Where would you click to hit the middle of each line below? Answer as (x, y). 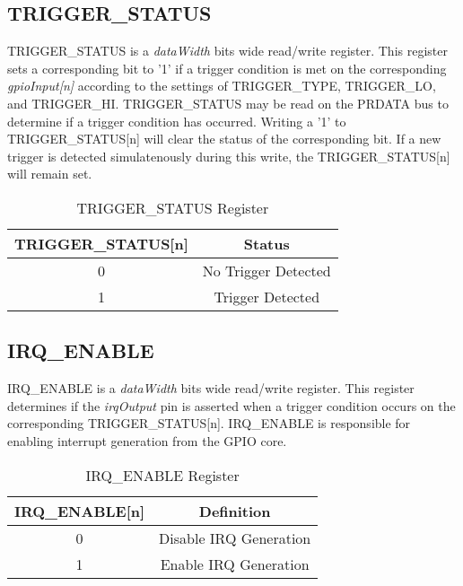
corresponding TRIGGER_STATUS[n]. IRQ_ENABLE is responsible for (209, 423)
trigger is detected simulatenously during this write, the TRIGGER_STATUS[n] (229, 156)
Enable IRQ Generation (235, 564)
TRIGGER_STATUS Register (173, 207)
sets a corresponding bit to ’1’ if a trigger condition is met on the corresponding (227, 68)
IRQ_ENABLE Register (162, 475)
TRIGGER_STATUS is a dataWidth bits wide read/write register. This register (227, 51)
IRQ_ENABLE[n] (80, 511)
